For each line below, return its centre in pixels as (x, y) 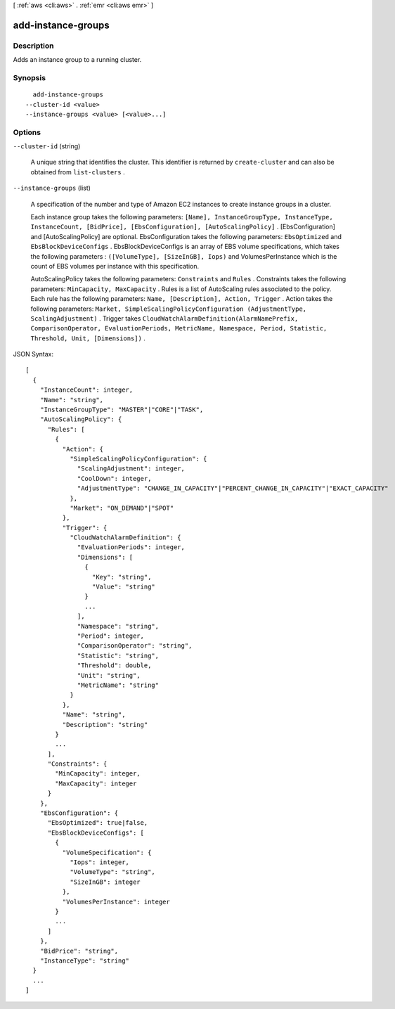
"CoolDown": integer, (115, 478)
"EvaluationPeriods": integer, (131, 547)
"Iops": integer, (100, 862)
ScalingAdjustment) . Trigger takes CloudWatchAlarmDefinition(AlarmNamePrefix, (164, 318)
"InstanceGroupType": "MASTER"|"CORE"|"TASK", (122, 410)
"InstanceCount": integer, (86, 390)
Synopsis (29, 77)
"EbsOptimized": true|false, (98, 823)
